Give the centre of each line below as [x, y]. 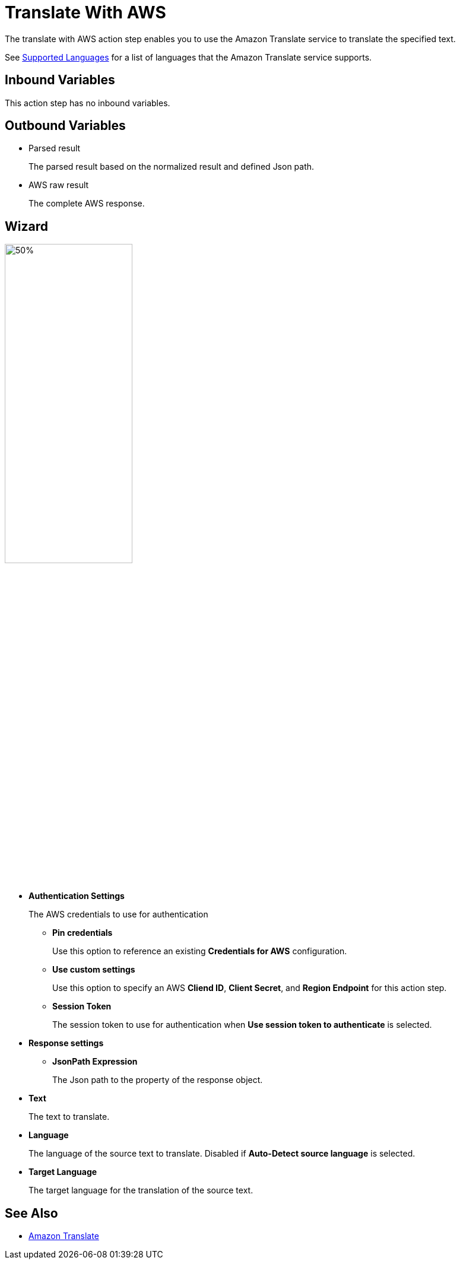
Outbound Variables [65, 126]
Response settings [66, 1043]
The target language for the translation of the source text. [141, 1190]
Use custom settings [94, 970]
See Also [31, 1213]
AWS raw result [59, 185]
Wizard [26, 226]
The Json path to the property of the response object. [158, 1080]
